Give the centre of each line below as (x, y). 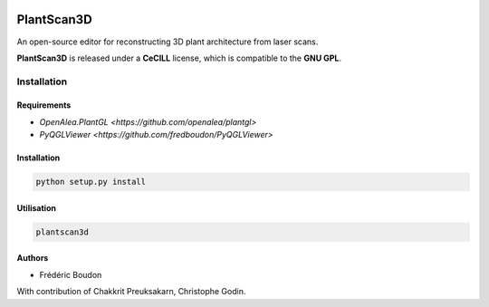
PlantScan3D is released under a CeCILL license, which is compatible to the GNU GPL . (179, 58)
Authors (33, 258)
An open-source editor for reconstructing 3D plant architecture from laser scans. (168, 42)
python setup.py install (91, 182)
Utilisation (36, 207)
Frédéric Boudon (71, 274)
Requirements (44, 105)
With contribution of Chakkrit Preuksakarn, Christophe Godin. (131, 292)
